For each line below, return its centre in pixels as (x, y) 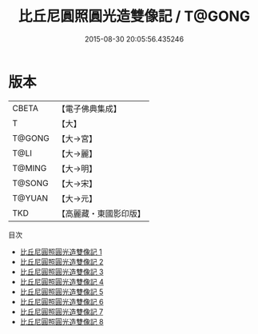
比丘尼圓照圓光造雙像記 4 (62, 281)
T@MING (30, 168)
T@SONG (31, 183)
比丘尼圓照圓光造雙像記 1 (61, 252)
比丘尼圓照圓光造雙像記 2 (62, 261)
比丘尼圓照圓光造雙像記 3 (62, 272)
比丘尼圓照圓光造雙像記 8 (62, 321)
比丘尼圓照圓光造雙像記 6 (62, 301)
